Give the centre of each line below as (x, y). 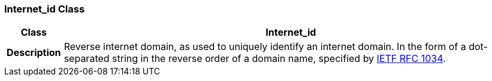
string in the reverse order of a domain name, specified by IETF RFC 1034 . (279, 59)
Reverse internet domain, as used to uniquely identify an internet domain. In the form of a (265, 47)
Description (34, 53)
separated (87, 59)
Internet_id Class (45, 9)
